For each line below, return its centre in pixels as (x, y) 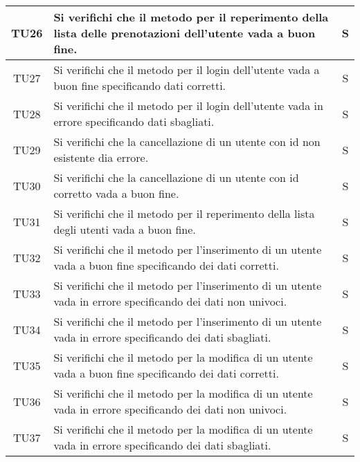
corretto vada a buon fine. (116, 193)
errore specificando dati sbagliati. (134, 121)
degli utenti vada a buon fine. (125, 229)
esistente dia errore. (101, 157)
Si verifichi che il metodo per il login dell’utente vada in (188, 105)
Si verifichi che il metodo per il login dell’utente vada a (187, 70)
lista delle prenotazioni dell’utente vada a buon (184, 33)
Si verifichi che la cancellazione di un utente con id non (187, 141)
